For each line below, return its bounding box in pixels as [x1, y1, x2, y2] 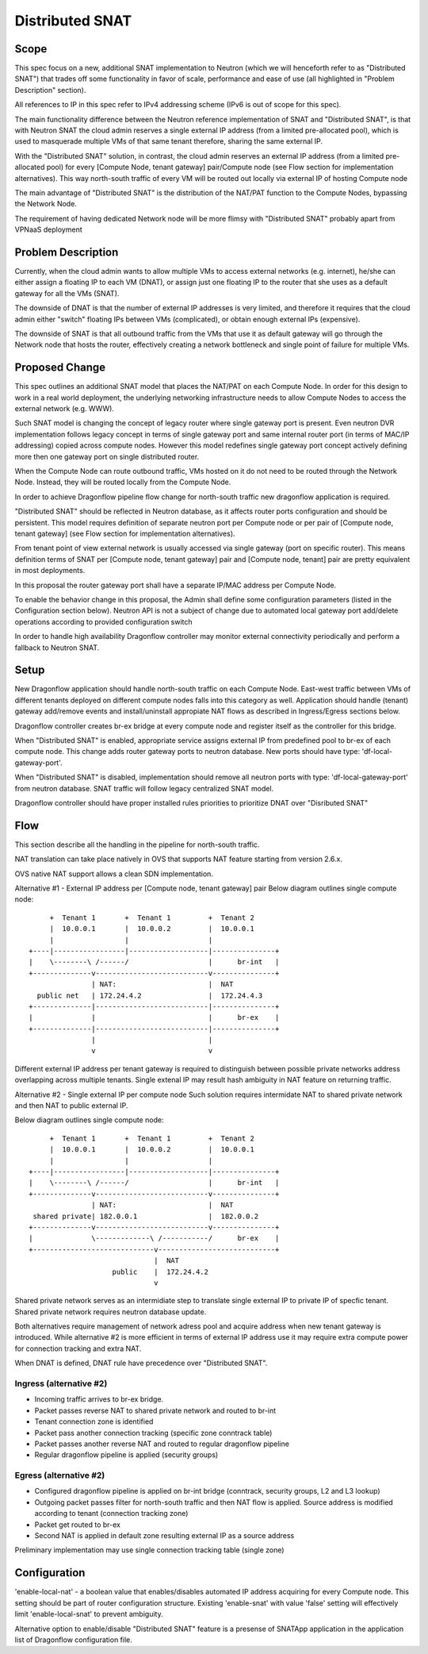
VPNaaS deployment [14, 225, 82, 234]
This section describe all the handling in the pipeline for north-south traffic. [14, 840, 260, 849]
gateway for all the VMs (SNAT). [14, 288, 120, 298]
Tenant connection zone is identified [34, 1417, 154, 1426]
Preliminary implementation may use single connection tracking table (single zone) [14, 1545, 285, 1555]
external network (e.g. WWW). [14, 404, 115, 413]
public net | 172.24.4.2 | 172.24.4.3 [36, 990, 263, 1000]
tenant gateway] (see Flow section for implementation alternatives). [14, 529, 235, 538]
